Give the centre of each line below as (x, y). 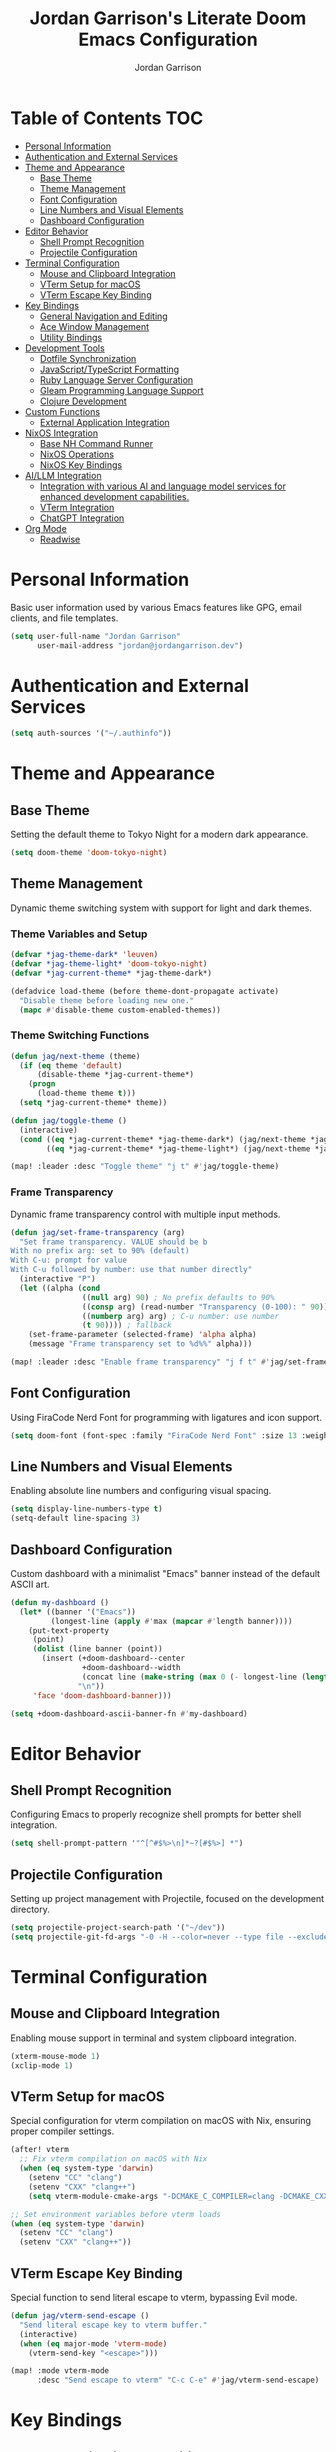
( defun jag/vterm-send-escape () (80, 2316)
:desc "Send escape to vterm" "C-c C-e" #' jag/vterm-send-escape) (178, 2380)
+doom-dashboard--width (131, 1668)
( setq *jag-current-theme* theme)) (93, 1103)
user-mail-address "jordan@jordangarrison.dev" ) (140, 645)
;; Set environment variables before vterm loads (116, 2214)
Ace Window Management (94, 326)
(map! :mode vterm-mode (60, 2371)
